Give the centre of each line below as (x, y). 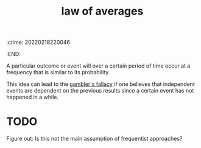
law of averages (102, 11)
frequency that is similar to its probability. (58, 72)
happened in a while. (33, 97)
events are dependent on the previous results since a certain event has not (100, 91)
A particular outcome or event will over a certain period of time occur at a (98, 66)
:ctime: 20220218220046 (38, 42)
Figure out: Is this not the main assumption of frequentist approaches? (94, 139)
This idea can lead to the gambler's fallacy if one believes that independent (100, 84)
